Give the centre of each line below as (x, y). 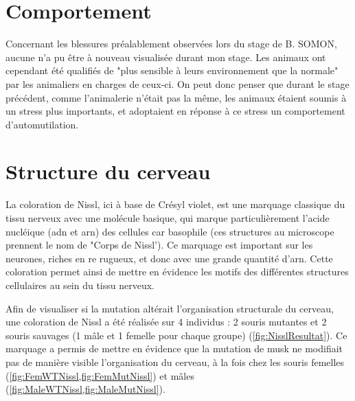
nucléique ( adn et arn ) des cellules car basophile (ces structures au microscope (170, 231)
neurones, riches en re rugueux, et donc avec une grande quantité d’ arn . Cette (169, 258)
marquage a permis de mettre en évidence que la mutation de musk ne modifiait (174, 348)
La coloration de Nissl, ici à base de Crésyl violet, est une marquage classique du (175, 204)
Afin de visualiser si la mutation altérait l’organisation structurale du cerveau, (170, 308)
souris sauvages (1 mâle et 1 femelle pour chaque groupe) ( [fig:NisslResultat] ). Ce (176, 335)
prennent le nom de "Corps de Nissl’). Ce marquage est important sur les (159, 245)
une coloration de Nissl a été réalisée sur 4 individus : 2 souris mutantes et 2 (166, 322)
